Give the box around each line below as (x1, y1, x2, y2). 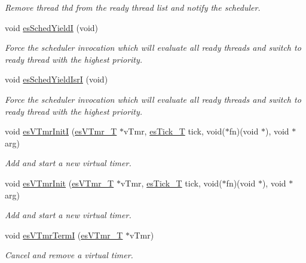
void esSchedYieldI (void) (5, 21, 99, 33)
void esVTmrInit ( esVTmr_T (5, 176, 114, 189)
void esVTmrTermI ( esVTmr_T (5, 228, 123, 241)
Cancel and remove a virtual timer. (5, 249, 133, 261)
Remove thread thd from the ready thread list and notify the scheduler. (5, 1, 261, 13)
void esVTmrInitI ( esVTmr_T (5, 125, 117, 137)
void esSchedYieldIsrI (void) (5, 73, 108, 85)
